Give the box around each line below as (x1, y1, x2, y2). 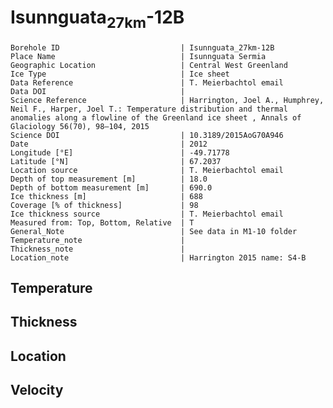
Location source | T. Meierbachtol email (10, 165, 284, 175)
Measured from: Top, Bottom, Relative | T (10, 217, 195, 228)
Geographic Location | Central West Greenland (10, 60, 288, 70)
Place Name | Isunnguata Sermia (10, 51, 267, 61)
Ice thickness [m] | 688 (10, 191, 203, 201)
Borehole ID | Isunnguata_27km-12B (10, 42, 275, 53)
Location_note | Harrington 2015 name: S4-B (10, 252, 307, 263)
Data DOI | (10, 86, 186, 96)
